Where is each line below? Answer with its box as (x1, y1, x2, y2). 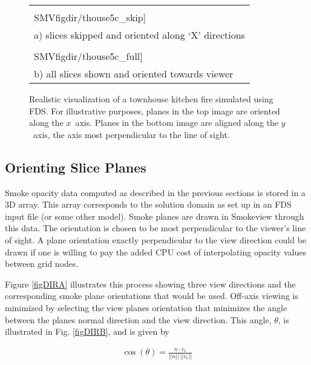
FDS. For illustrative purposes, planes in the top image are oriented (29, 104, 280, 117)
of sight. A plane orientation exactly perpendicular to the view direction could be (5, 233, 307, 246)
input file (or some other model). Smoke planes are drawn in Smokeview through (5, 209, 304, 222)
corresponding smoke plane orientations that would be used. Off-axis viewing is (5, 289, 298, 302)
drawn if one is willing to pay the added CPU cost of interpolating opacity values (5, 245, 306, 258)
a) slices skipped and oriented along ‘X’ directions (34, 28, 245, 42)
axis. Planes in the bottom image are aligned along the (75, 116, 279, 129)
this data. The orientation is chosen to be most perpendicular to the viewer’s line (5, 222, 306, 234)
